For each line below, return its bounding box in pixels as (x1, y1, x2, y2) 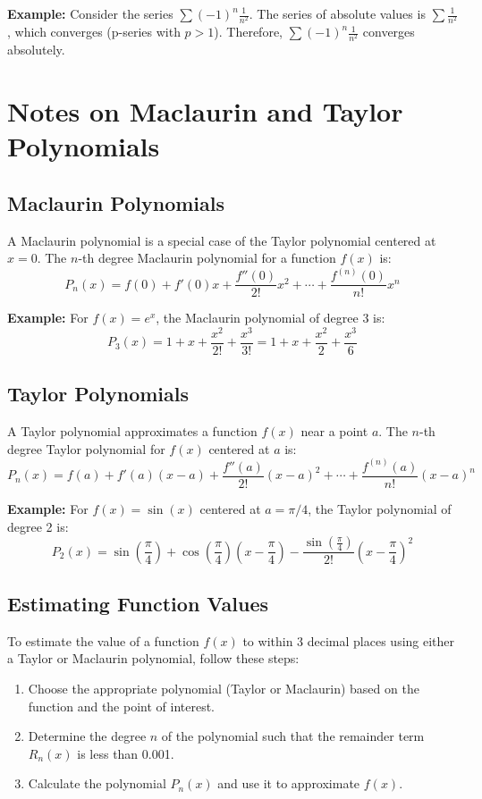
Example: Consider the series (7, 4, 173, 22)
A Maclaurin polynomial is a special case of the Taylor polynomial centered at (7, 231, 436, 249)
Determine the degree (28, 727, 147, 745)
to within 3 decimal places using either (242, 631, 455, 650)
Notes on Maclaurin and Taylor (7, 93, 403, 130)
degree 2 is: (7, 517, 69, 535)
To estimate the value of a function (7, 631, 199, 650)
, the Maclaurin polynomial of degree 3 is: (156, 308, 385, 327)
